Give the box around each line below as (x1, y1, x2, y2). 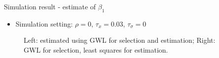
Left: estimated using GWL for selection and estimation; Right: (24, 35, 216, 45)
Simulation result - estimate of (4, 1, 96, 11)
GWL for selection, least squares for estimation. (24, 44, 168, 55)
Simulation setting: (15, 18, 73, 29)
